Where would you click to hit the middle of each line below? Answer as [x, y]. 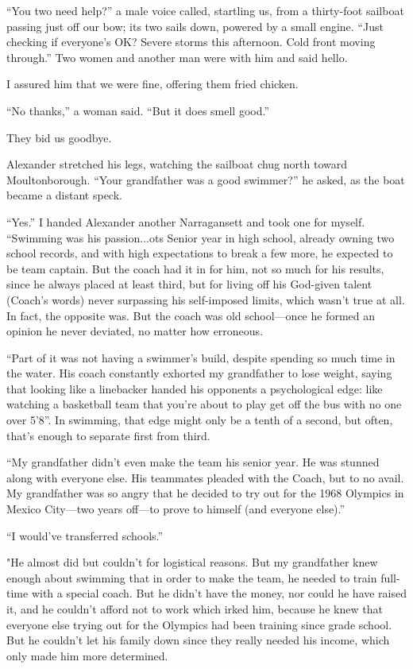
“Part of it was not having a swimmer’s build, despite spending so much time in [201, 357]
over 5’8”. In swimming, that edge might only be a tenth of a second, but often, [200, 420]
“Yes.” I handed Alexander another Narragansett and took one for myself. [186, 221]
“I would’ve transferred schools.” [85, 535]
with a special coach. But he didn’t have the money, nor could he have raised [219, 593]
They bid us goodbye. [59, 137]
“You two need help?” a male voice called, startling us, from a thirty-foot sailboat [205, 10]
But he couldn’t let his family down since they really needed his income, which [198, 640]
